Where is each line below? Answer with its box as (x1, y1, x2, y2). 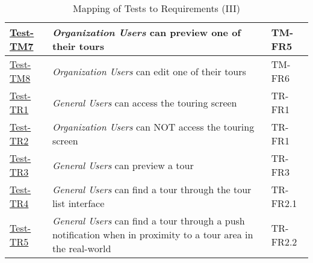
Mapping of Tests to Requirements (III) (73, 1, 240, 15)
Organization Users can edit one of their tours (52, 64, 246, 78)
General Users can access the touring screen (52, 95, 237, 110)
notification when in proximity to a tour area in (52, 227, 253, 241)
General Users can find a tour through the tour (52, 182, 252, 196)
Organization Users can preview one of (52, 25, 241, 39)
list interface (52, 196, 105, 210)
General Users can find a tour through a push (52, 214, 245, 227)
